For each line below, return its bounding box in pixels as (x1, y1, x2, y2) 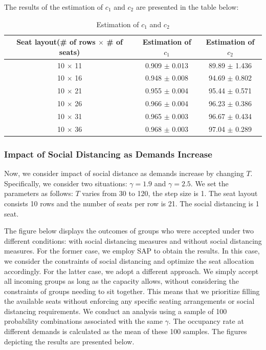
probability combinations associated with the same (4, 316, 163, 326)
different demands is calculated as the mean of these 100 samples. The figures (4, 326, 247, 337)
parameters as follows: (4, 188, 73, 199)
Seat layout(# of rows (16, 36, 96, 47)
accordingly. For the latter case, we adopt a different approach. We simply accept (4, 265, 259, 276)
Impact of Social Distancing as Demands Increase (4, 147, 212, 160)
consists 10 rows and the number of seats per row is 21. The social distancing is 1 (4, 198, 259, 208)
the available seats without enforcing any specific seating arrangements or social (4, 296, 255, 306)
